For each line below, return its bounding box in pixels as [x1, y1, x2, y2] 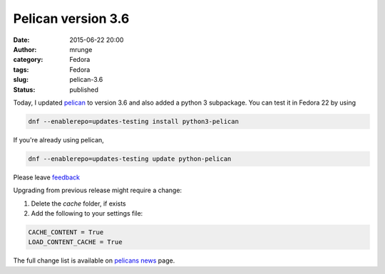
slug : [13, 75, 29, 84]
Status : [13, 85, 36, 94]
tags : [13, 65, 29, 74]
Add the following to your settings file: [31, 209, 143, 217]
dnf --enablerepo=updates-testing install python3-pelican [28, 117, 239, 125]
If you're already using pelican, [13, 135, 105, 144]
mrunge [69, 45, 93, 53]
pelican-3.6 [69, 75, 103, 84]
